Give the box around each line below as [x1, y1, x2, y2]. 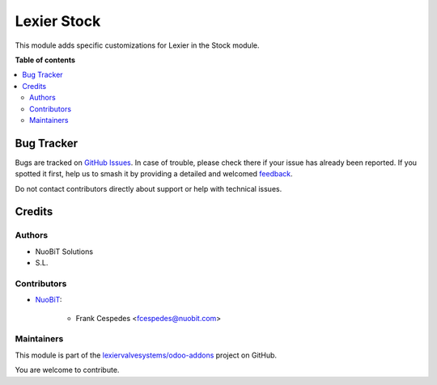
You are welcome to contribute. [15, 365, 120, 375]
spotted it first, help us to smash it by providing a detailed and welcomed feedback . [15, 169, 293, 179]
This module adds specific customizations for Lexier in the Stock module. [15, 40, 260, 50]
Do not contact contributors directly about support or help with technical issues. [15, 184, 282, 193]
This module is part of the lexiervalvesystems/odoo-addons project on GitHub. [15, 350, 278, 360]
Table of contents [15, 55, 76, 65]
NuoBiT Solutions [35, 247, 93, 256]
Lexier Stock [15, 12, 101, 30]
